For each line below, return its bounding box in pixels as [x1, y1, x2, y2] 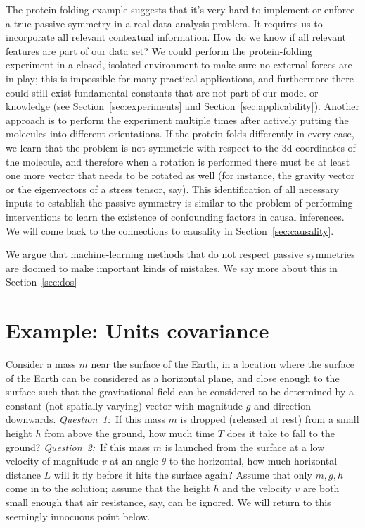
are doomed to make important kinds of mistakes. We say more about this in [6, 260, 338, 275]
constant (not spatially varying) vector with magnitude [6, 398, 243, 412]
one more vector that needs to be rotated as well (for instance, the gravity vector [6, 168, 355, 183]
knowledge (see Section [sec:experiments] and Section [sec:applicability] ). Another [6, 99, 359, 113]
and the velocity [222, 481, 292, 496]
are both [302, 481, 340, 496]
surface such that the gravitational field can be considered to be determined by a [6, 384, 354, 399]
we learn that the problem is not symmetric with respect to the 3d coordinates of [6, 140, 356, 154]
